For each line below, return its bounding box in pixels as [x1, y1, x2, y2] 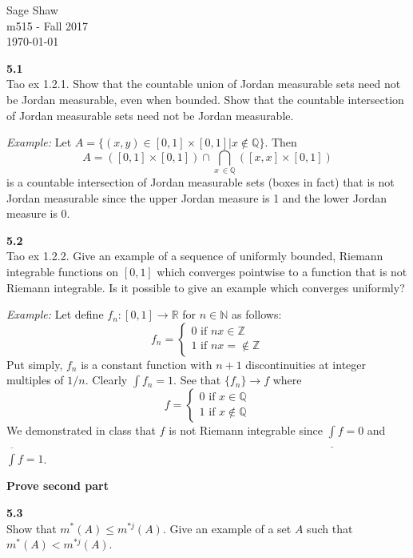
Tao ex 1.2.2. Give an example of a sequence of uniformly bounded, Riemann [6, 247, 383, 264]
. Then [264, 134, 297, 151]
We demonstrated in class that [6, 422, 156, 439]
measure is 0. [6, 205, 70, 222]
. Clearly [85, 371, 128, 388]
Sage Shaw [6, 2, 58, 18]
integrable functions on [6, 263, 119, 280]
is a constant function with [81, 355, 212, 372]
